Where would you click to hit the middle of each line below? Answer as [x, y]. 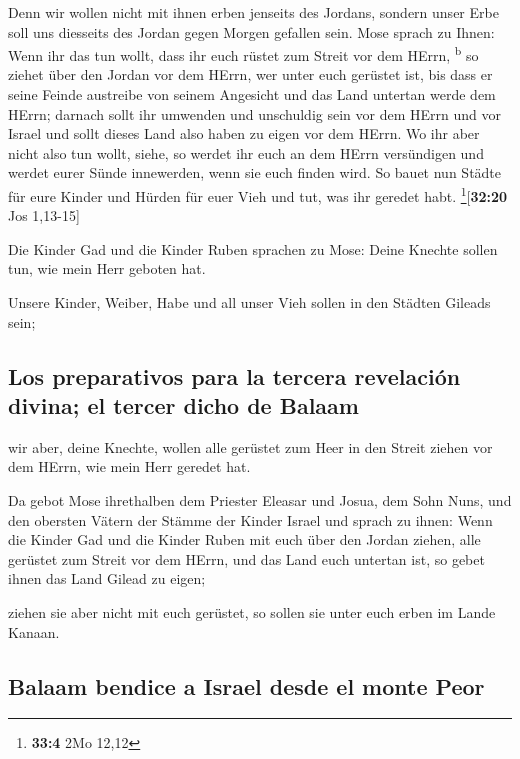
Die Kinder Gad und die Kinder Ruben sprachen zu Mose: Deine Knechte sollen [253, 248]
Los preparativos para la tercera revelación [234, 375]
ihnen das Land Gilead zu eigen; [107, 578]
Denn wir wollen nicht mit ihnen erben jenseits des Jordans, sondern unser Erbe [253, 12]
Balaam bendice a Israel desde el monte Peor [246, 685]
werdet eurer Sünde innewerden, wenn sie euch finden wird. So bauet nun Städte [255, 172]
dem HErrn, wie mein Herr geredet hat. [129, 466]
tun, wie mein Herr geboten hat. [107, 268]
